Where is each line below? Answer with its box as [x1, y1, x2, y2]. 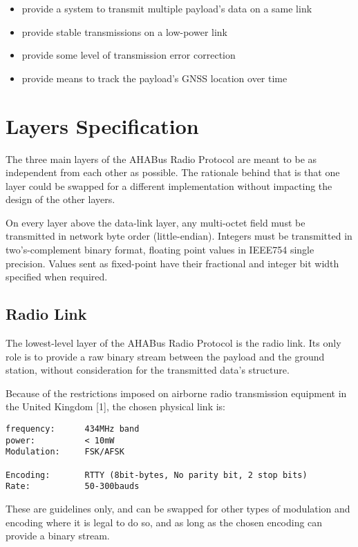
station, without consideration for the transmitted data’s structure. [6, 363, 290, 377]
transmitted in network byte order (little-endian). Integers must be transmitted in [6, 229, 352, 243]
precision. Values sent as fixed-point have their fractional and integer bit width [6, 256, 339, 270]
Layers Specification [6, 111, 199, 140]
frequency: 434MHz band [6, 424, 140, 434]
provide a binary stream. [6, 528, 110, 543]
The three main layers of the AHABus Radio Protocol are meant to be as [6, 151, 317, 166]
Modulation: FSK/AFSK [6, 447, 124, 457]
